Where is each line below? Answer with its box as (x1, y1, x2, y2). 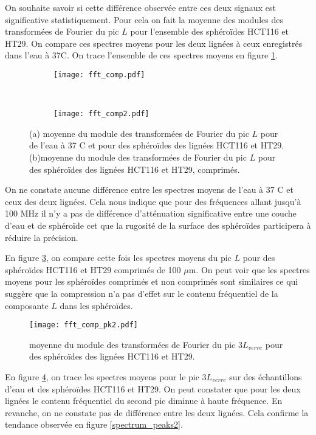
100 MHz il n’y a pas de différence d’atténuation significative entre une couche (5, 207, 297, 220)
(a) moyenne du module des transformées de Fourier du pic (29, 127, 249, 139)
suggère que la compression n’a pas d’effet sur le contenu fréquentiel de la (5, 287, 278, 299)
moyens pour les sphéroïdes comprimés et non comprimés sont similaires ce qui (5, 275, 298, 288)
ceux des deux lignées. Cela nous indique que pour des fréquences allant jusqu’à (5, 195, 301, 207)
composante (5, 299, 49, 311)
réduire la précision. (5, 231, 78, 243)
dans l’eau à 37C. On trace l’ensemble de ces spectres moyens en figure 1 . (5, 49, 278, 61)
